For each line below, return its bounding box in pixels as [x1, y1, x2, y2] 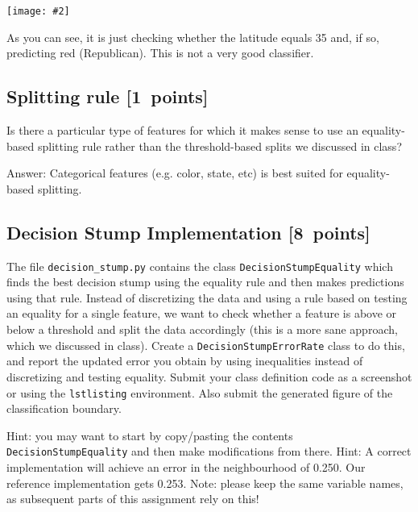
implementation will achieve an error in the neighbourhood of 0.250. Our [6, 459, 366, 475]
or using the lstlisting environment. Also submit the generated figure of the [6, 384, 393, 401]
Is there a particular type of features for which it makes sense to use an [6, 122, 358, 139]
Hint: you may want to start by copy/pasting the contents [6, 427, 293, 443]
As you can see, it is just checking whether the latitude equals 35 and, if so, [6, 28, 379, 45]
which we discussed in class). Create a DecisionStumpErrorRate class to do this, [6, 336, 405, 353]
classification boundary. [6, 400, 122, 417]
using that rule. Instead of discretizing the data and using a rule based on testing [6, 289, 408, 306]
